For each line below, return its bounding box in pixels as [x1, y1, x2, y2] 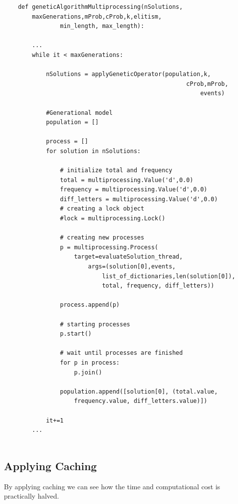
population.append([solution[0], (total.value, [60, 388, 218, 395]
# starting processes [60, 320, 130, 328]
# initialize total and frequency [60, 167, 172, 174]
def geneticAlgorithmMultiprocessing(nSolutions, [18, 3, 183, 10]
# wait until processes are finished [60, 349, 183, 357]
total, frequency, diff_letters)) [102, 282, 214, 290]
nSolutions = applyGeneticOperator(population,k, [46, 71, 211, 78]
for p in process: [60, 359, 120, 366]
